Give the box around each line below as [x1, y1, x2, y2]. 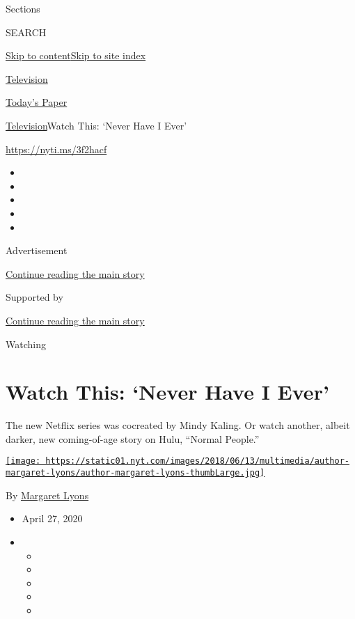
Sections [6, 1, 40, 15]
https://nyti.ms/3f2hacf [6, 141, 107, 156]
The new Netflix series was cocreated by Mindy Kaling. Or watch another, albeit [6, 418, 350, 432]
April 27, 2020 [22, 511, 83, 526]
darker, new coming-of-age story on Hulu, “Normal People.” [6, 431, 260, 446]
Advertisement [6, 243, 68, 258]
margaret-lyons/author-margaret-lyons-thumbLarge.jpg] [6, 468, 265, 478]
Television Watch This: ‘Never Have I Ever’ [6, 118, 187, 132]
